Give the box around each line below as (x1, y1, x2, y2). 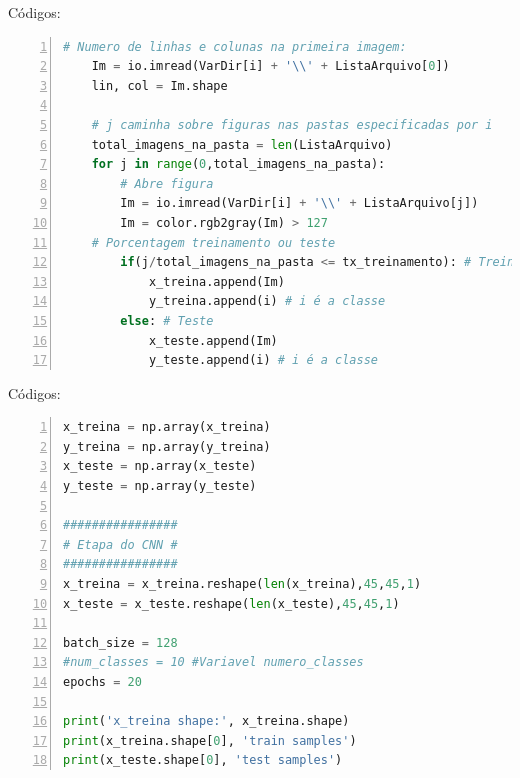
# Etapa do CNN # (63, 537, 178, 552)
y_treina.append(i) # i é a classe (148, 294, 386, 309)
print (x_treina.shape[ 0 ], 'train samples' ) (63, 733, 357, 748)
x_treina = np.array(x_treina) (63, 420, 271, 435)
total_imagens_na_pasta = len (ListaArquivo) (91, 137, 393, 152)
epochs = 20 (63, 675, 142, 689)
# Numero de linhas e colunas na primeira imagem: (63, 39, 407, 54)
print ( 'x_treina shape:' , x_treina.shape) (63, 714, 350, 729)
